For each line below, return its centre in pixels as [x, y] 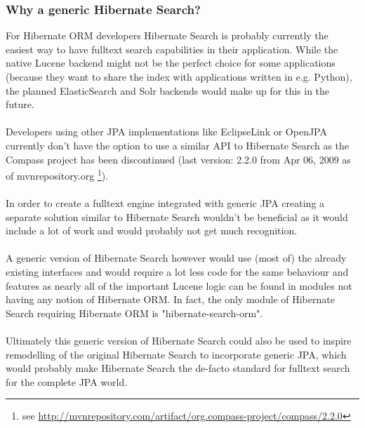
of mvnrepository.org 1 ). [57, 174]
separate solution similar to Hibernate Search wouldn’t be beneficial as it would [177, 216]
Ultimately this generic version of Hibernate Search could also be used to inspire [179, 340]
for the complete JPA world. [67, 381]
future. [20, 104]
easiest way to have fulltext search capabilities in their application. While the [172, 49]
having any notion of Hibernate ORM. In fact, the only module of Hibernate [170, 299]
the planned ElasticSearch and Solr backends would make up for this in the [168, 90]
